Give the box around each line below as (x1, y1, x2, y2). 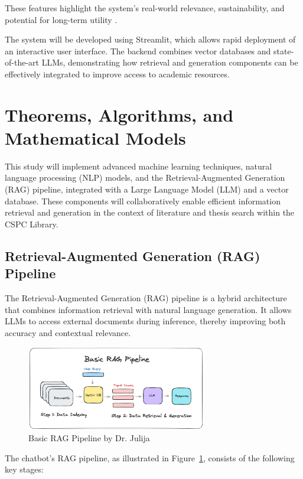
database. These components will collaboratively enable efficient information (5, 194, 281, 207)
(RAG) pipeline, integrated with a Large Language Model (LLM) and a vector (5, 183, 289, 195)
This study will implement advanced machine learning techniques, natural (5, 159, 272, 172)
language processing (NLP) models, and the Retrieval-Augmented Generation (5, 171, 285, 184)
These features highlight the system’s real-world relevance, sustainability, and (5, 2, 285, 14)
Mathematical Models (5, 125, 186, 149)
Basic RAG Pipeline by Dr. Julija (28, 432, 150, 444)
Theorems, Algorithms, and (5, 102, 234, 126)
